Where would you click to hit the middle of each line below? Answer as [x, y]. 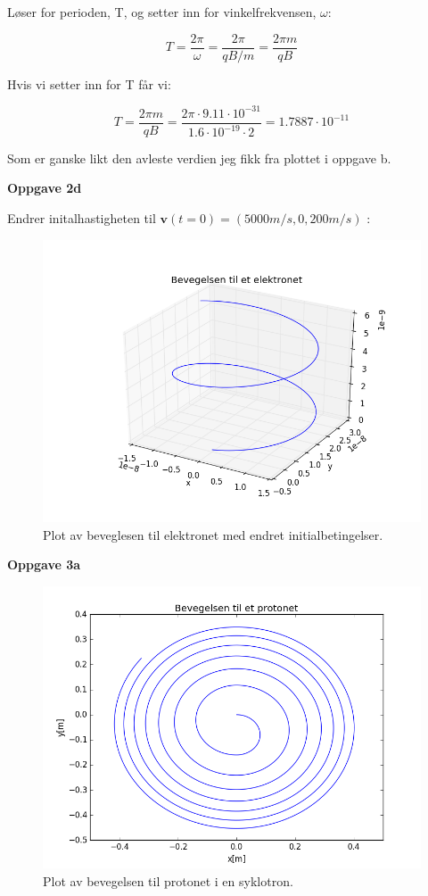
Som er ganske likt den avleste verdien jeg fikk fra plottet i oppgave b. [199, 158]
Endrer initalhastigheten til [82, 218]
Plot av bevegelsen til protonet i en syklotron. [168, 880]
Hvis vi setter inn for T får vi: [89, 83]
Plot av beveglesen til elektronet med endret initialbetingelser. [213, 534]
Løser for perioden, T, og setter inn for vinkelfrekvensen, [162, 12]
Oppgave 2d [45, 188]
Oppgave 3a [44, 564]
